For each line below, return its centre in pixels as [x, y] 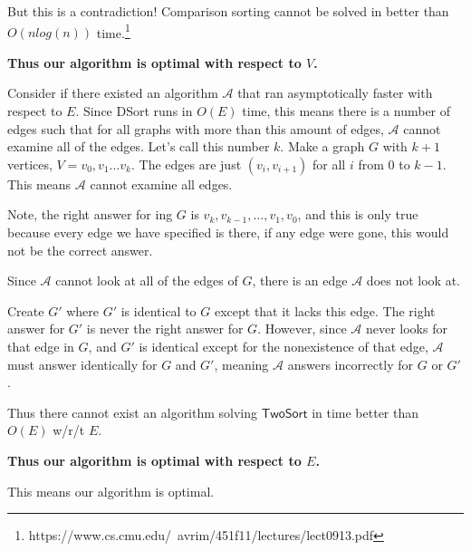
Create [26, 310]
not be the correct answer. [80, 250]
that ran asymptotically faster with [335, 93]
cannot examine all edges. [161, 184]
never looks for [406, 329]
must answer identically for [82, 364]
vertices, [30, 164]
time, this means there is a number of [346, 111]
